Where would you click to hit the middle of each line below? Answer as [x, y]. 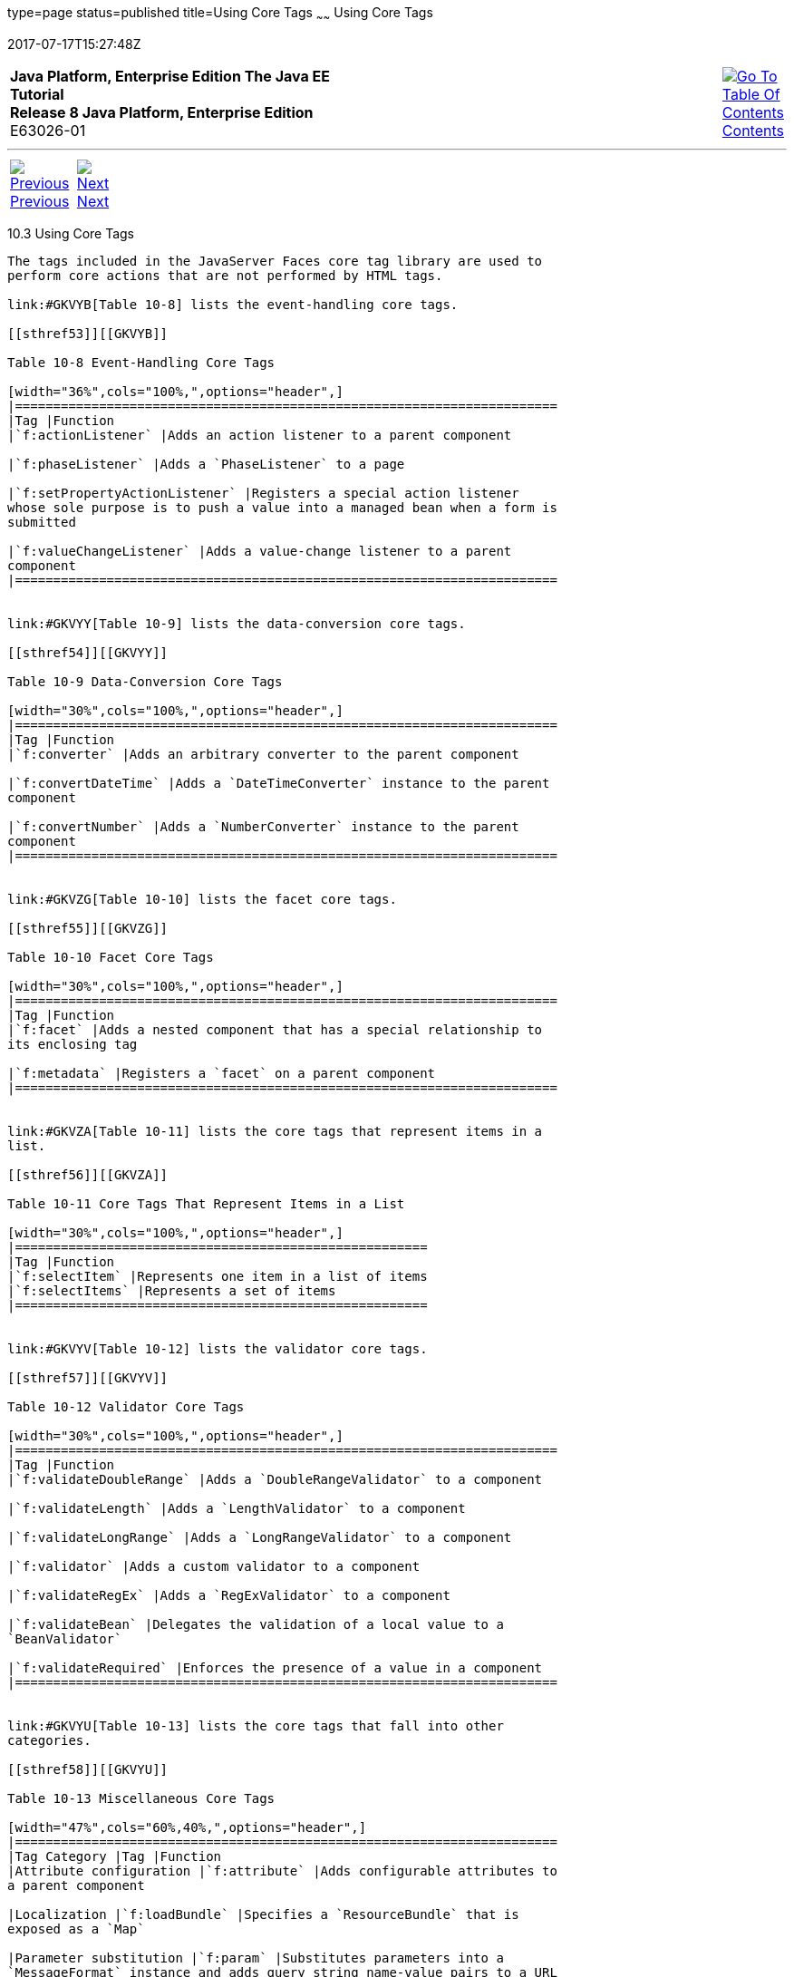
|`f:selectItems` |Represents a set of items [172, 1290]
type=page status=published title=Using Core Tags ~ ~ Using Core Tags [220, 14]
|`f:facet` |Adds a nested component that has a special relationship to [275, 1029]
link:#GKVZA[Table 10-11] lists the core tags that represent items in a [275, 1131]
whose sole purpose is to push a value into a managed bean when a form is [282, 507]
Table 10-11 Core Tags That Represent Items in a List [206, 1203]
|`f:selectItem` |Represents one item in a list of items [218, 1276]
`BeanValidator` [65, 1638]
